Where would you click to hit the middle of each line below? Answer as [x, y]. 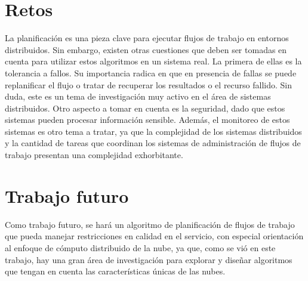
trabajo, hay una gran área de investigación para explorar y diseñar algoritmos [149, 259]
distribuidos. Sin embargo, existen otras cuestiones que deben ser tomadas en [146, 49]
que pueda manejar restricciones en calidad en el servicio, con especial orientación [154, 236]
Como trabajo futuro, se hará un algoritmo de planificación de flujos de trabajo [150, 224]
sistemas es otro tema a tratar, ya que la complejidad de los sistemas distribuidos [153, 131]
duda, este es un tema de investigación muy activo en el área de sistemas [138, 96]
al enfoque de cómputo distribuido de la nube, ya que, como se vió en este [140, 247]
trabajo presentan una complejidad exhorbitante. [94, 155]
